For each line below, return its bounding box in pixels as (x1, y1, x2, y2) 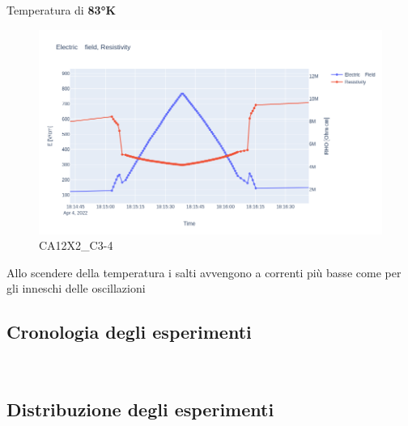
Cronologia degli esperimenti (6, 319, 252, 344)
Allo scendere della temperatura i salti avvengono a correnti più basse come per (6, 264, 402, 280)
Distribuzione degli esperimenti (6, 397, 274, 422)
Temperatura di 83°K (6, 2, 117, 18)
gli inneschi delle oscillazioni (6, 280, 146, 297)
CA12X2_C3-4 (39, 237, 113, 254)
